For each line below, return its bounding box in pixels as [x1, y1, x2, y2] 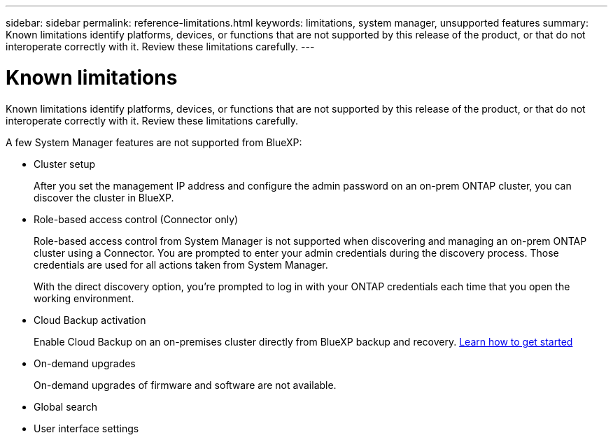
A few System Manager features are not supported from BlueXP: [6, 136, 302, 148]
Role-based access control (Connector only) [34, 213, 239, 225]
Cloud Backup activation [34, 313, 146, 326]
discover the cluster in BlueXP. [34, 191, 174, 204]
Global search [34, 400, 97, 413]
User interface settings [34, 422, 139, 434]
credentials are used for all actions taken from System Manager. [34, 258, 328, 271]
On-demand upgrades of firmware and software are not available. [34, 378, 337, 391]
